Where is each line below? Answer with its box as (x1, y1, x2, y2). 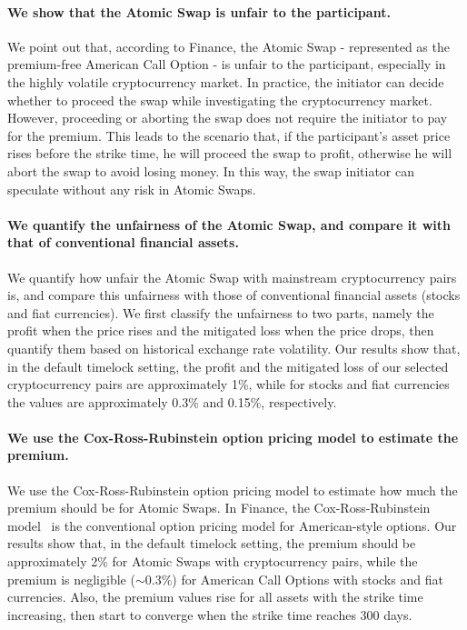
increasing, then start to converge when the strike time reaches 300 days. (7, 605, 412, 624)
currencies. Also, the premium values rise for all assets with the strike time (7, 587, 423, 606)
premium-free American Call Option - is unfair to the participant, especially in (7, 55, 446, 74)
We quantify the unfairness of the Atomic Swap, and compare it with (7, 215, 452, 234)
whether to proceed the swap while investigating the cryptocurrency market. (7, 90, 432, 109)
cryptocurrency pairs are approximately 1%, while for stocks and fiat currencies (7, 375, 450, 394)
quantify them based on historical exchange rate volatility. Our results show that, (7, 338, 461, 357)
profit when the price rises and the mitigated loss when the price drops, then (7, 321, 434, 340)
